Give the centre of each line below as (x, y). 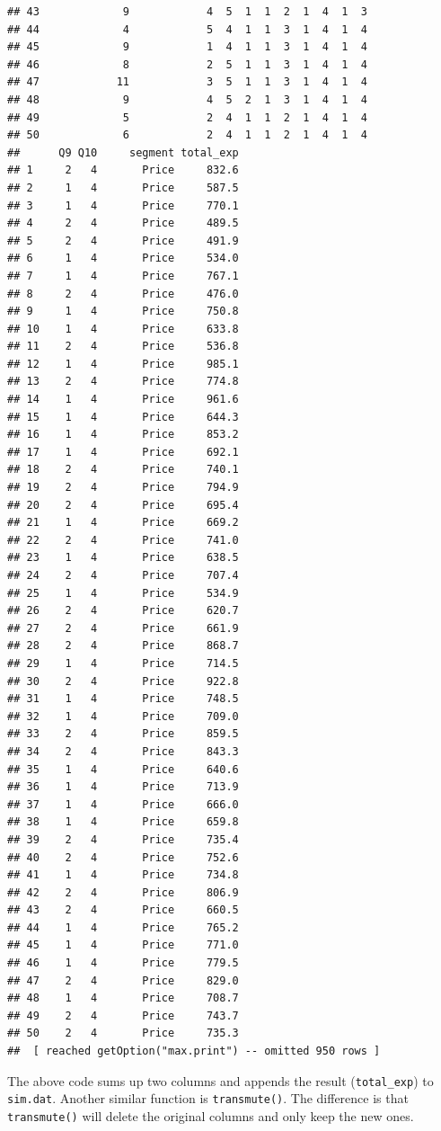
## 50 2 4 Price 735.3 (123, 1033)
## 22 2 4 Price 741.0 (123, 540)
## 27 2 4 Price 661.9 (123, 628)
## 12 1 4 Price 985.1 (123, 364)
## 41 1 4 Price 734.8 (123, 875)
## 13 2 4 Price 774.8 (123, 382)
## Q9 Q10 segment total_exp (123, 152)
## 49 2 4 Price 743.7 (123, 1015)
